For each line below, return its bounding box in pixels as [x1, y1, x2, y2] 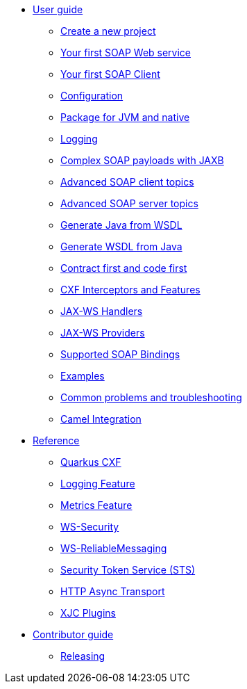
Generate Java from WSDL [60, 219, 182, 231]
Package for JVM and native [60, 111, 190, 123]
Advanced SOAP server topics [60, 197, 198, 209]
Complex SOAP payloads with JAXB [60, 154, 224, 166]
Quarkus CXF [60, 456, 121, 468]
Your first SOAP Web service [60, 47, 191, 58]
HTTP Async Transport [60, 585, 165, 597]
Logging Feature [60, 478, 135, 489]
